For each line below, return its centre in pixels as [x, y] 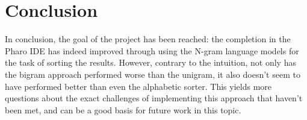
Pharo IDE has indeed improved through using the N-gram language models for [152, 50]
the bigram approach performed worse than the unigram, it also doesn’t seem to [153, 74]
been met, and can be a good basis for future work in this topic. [123, 109]
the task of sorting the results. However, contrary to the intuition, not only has [150, 62]
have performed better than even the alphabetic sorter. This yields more [138, 86]
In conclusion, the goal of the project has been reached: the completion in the [148, 39]
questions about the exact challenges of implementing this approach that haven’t [154, 98]
